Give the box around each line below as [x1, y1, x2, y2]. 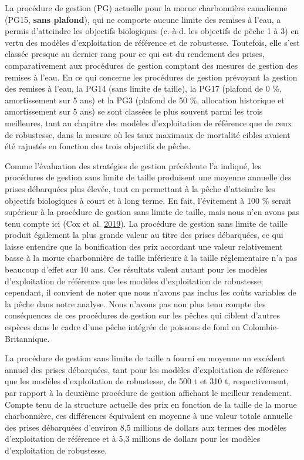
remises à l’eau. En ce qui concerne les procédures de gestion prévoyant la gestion [5, 70, 298, 83]
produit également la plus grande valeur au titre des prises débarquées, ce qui [5, 229, 283, 241]
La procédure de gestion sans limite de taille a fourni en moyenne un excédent [5, 352, 285, 364]
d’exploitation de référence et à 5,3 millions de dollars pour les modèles [5, 432, 261, 445]
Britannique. [5, 332, 50, 344]
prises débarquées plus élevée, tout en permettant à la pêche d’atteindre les [5, 182, 275, 194]
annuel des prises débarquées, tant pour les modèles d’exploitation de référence [5, 363, 288, 375]
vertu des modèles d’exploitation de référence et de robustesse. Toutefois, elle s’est [5, 36, 300, 48]
